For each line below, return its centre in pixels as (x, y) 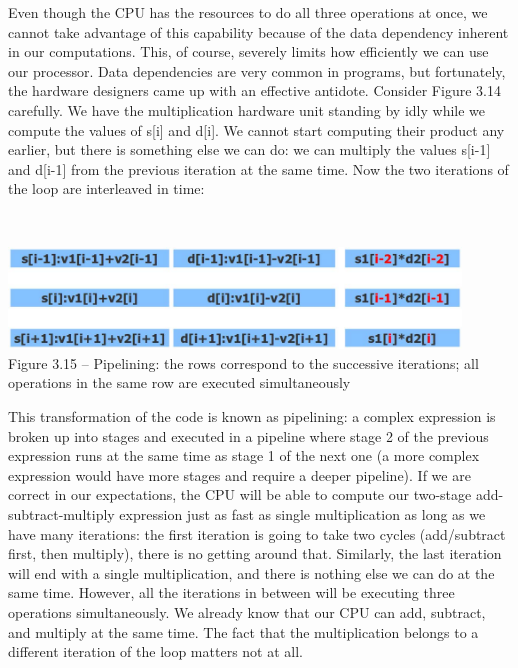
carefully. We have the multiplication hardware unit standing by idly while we (247, 109)
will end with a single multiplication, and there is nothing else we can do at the (251, 572)
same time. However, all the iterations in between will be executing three (231, 592)
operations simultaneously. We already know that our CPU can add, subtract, (247, 612)
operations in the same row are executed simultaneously (179, 382)
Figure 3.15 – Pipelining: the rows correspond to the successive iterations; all (243, 362)
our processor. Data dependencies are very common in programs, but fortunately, (257, 70)
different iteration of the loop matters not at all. (155, 651)
